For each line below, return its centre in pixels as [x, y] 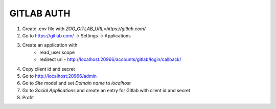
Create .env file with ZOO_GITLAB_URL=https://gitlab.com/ [84, 29]
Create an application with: [51, 45]
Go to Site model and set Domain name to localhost [77, 83]
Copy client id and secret [49, 69]
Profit [28, 98]
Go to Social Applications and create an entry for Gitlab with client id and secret [106, 90]
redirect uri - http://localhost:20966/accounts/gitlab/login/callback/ [110, 59]
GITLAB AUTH [40, 13]
